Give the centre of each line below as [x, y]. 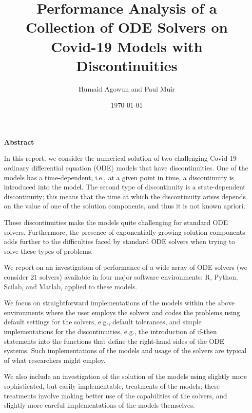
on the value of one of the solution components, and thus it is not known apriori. [125, 206]
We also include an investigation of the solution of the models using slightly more [126, 376]
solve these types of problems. [48, 251]
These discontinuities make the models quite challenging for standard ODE [116, 222]
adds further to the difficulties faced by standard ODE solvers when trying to [119, 241]
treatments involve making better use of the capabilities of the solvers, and [116, 395]
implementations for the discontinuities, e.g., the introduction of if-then [110, 331]
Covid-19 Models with [127, 46]
